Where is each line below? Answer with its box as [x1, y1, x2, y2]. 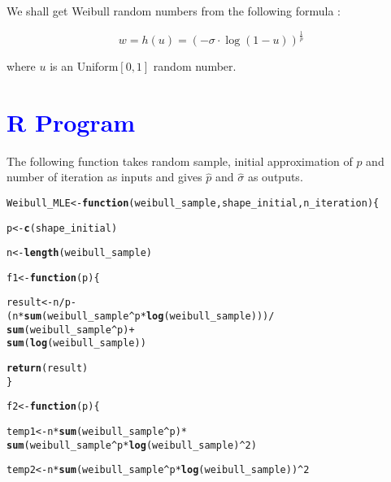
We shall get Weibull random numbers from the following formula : [7, 2, 341, 19]
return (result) [7, 363, 89, 375]
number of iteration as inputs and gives [7, 168, 202, 185]
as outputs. [247, 168, 303, 185]
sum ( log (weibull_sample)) [7, 337, 146, 350]
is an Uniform [50, 57, 119, 74]
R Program [7, 105, 136, 138]
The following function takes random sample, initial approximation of [7, 152, 353, 169]
